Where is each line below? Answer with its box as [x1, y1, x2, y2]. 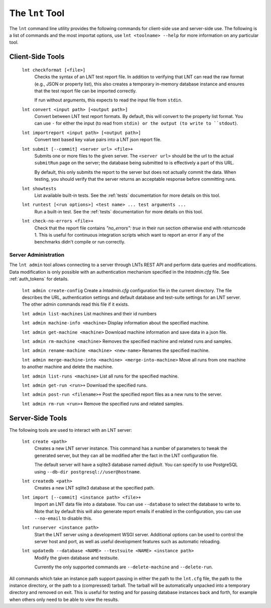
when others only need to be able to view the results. [9, 596, 119, 602]
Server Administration [9, 252, 65, 259]
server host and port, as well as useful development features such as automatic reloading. [34, 539, 221, 545]
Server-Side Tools [9, 414, 67, 422]
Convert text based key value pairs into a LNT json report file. [34, 137, 162, 143]
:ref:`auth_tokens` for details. [9, 276, 69, 282]
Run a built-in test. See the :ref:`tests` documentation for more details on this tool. [34, 208, 203, 214]
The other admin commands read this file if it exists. [22, 301, 129, 307]
